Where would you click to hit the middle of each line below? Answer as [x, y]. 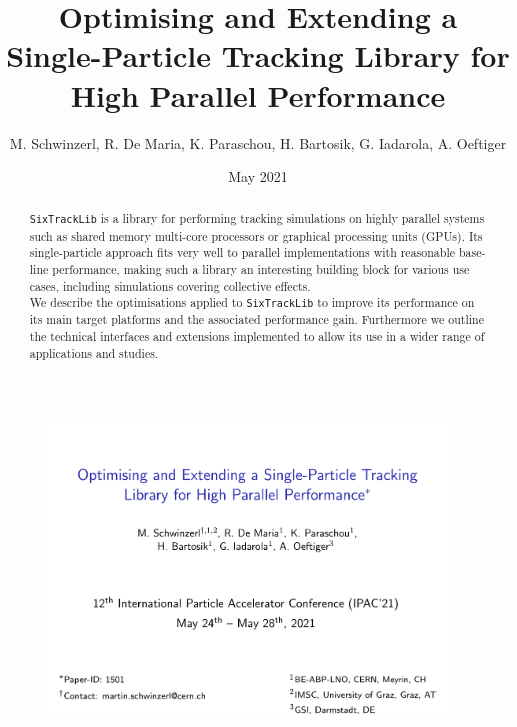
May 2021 [258, 176]
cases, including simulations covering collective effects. [170, 285]
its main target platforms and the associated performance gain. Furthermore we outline [256, 319]
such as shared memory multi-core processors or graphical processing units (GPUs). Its [256, 235]
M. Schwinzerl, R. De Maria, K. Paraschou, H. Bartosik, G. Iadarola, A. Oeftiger [258, 142]
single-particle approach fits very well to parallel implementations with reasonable [242, 252]
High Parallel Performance [258, 94]
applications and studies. [94, 352]
